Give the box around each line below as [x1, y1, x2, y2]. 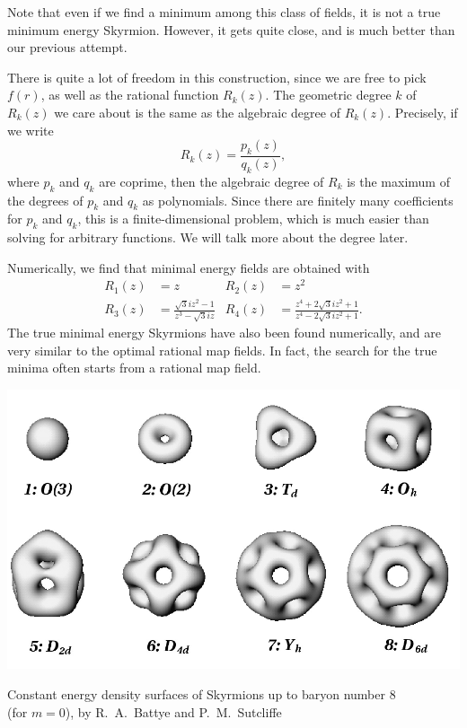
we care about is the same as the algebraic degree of [54, 102, 340, 121]
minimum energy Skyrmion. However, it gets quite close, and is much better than [7, 20, 455, 39]
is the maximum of [347, 171, 450, 190]
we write [7, 120, 54, 139]
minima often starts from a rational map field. [7, 358, 261, 377]
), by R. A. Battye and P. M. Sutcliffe [65, 702, 282, 721]
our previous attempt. [7, 38, 128, 57]
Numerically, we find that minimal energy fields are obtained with [7, 258, 370, 276]
